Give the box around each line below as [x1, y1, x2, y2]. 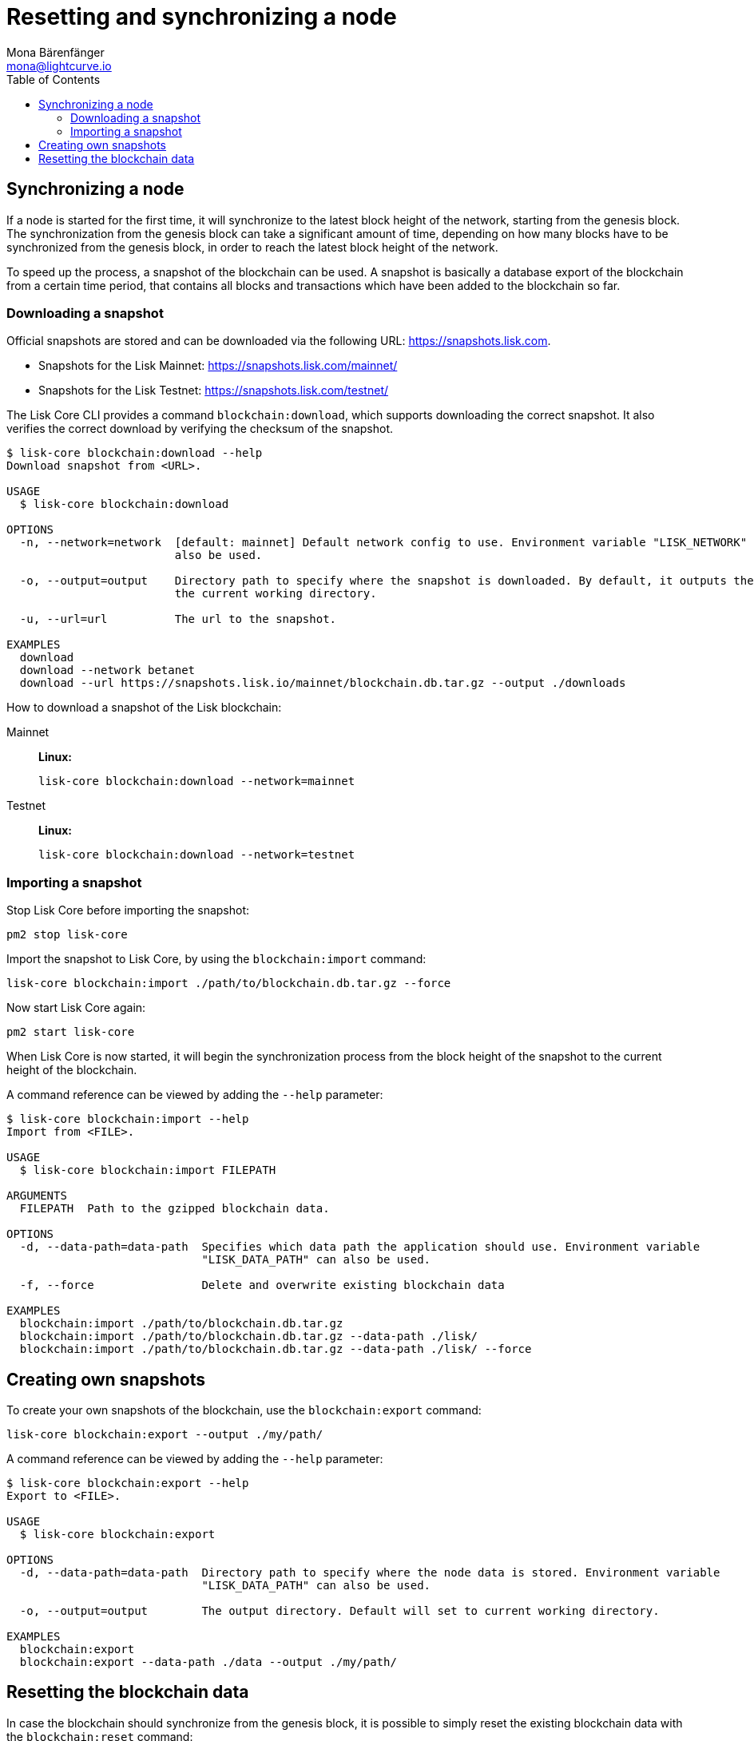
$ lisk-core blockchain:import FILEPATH [19, 1164, 276, 1177]
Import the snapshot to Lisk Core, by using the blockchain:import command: [6, 952, 427, 966]
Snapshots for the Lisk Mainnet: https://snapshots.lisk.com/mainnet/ [38, 359, 398, 373]
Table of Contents [6, 72, 101, 86]
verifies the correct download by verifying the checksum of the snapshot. [6, 422, 393, 436]
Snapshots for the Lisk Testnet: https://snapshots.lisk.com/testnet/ [38, 383, 389, 398]
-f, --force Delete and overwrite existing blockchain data [19, 1279, 505, 1292]
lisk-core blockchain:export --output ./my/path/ [6, 1427, 323, 1441]
